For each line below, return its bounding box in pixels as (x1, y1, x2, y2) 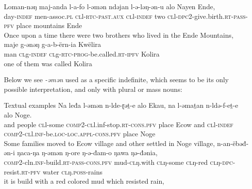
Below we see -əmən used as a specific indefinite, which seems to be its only (4, 74, 229, 85)
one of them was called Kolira (4, 58, 92, 68)
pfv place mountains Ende (4, 20, 82, 30)
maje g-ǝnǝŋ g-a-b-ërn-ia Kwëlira (4, 39, 101, 49)
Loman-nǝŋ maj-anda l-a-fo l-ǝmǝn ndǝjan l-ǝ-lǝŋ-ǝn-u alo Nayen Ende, (4, 1, 215, 11)
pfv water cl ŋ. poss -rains (30, 166, 102, 176)
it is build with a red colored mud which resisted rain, (4, 176, 165, 186)
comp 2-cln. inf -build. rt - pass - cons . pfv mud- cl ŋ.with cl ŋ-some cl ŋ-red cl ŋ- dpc (4, 157, 233, 167)
